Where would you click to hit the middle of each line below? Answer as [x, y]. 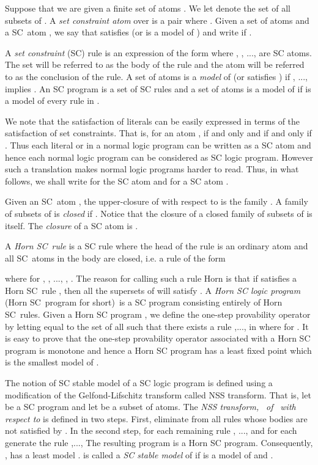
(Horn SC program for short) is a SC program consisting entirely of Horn [144, 302]
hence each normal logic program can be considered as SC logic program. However [159, 157]
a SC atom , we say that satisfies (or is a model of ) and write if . [128, 32]
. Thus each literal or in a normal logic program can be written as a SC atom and [158, 145]
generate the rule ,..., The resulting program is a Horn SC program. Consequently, [159, 442]
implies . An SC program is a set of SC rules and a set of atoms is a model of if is [158, 88]
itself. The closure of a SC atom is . [72, 225]
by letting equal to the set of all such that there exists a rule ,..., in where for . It [157, 326]
